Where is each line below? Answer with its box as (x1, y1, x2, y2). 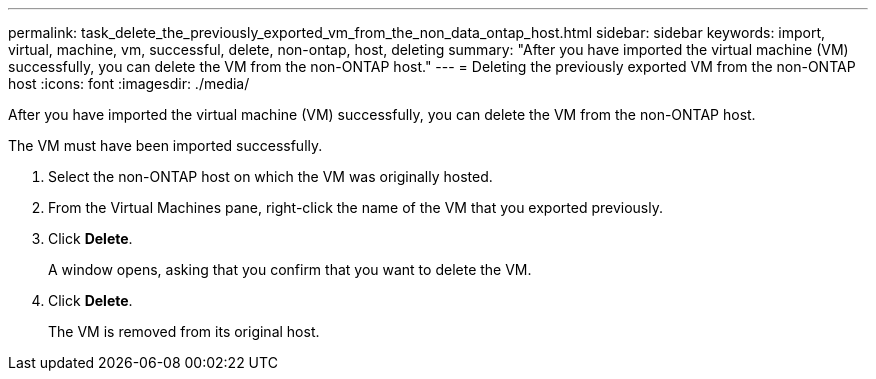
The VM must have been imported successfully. (8, 137, 323, 154)
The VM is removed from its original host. (48, 323, 320, 340)
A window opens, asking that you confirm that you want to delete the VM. (48, 261, 532, 278)
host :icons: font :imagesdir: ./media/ (8, 75, 250, 92)
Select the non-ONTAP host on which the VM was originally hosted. (48, 168, 493, 185)
